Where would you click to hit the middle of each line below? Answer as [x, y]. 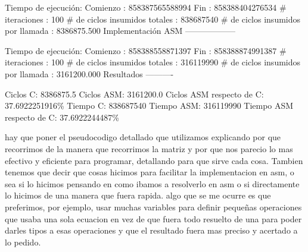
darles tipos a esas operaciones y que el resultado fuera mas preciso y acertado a [151, 230]
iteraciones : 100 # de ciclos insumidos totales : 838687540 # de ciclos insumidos [153, 19]
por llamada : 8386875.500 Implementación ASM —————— [120, 31]
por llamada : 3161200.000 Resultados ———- [89, 73]
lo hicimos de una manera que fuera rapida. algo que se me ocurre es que [138, 195]
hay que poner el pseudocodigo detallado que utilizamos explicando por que [143, 137]
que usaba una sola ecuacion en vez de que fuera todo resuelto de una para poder [153, 218]
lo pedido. [23, 242]
